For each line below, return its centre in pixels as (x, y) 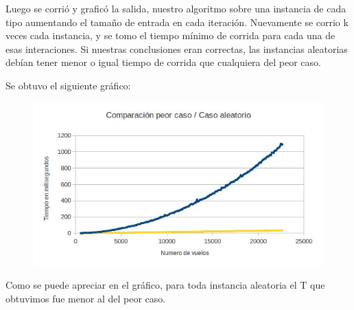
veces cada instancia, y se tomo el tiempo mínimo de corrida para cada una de (170, 35)
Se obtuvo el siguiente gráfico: (68, 85)
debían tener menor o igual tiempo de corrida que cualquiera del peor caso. (163, 62)
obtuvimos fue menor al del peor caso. (86, 299)
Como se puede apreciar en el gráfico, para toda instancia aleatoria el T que (165, 285)
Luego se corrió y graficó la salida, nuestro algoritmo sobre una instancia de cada (176, 8)
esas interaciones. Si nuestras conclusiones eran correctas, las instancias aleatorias (177, 48)
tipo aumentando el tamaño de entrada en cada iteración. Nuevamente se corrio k (177, 22)
